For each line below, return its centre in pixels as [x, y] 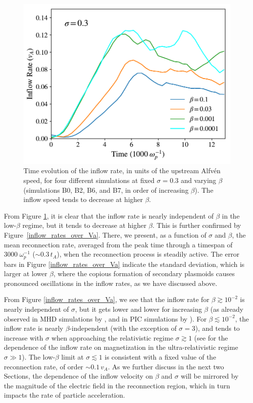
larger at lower [26, 273]
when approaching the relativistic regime [112, 337]
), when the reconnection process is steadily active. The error [148, 254]
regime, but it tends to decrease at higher [84, 225]
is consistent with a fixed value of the [160, 356]
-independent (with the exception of [123, 328]
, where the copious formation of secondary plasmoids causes [144, 273]
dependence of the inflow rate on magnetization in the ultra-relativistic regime [121, 347]
